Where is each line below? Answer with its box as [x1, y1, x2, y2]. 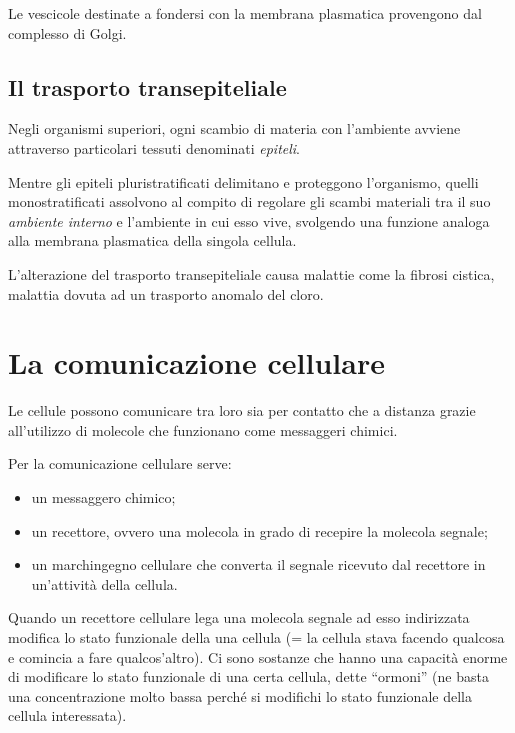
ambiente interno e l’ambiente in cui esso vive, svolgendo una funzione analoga [8, 210, 490, 231]
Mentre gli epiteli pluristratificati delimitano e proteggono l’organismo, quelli [8, 171, 479, 192]
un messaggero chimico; [31, 487, 176, 508]
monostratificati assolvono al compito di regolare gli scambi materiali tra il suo [8, 191, 491, 212]
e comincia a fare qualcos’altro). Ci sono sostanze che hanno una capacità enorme [8, 646, 508, 667]
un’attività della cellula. [31, 573, 178, 594]
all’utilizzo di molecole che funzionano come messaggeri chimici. [8, 419, 398, 440]
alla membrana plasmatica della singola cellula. [8, 230, 297, 251]
